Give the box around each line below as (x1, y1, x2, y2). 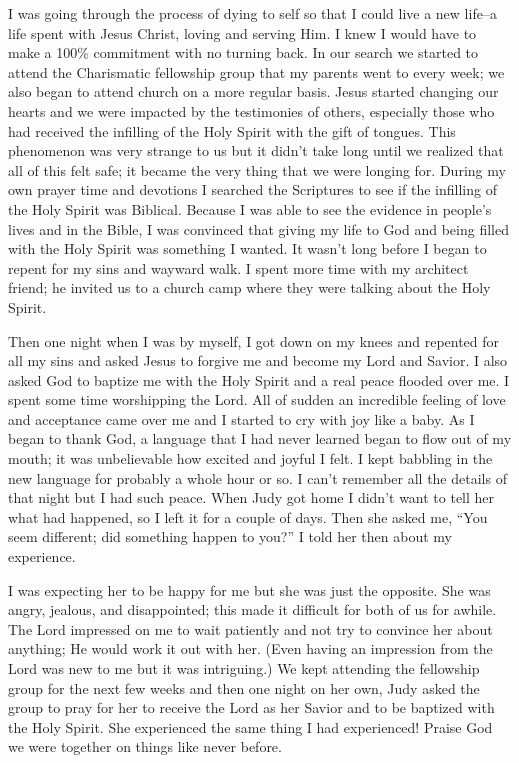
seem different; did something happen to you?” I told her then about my (8, 526, 452, 547)
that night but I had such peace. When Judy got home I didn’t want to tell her (8, 487, 495, 508)
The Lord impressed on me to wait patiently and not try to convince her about (8, 618, 493, 639)
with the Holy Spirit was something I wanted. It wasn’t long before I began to (8, 238, 487, 259)
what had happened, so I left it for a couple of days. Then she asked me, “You (8, 506, 488, 527)
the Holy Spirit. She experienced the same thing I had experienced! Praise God (8, 716, 493, 737)
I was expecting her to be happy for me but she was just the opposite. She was (8, 579, 491, 600)
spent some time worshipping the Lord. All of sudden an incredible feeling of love (8, 389, 506, 410)
